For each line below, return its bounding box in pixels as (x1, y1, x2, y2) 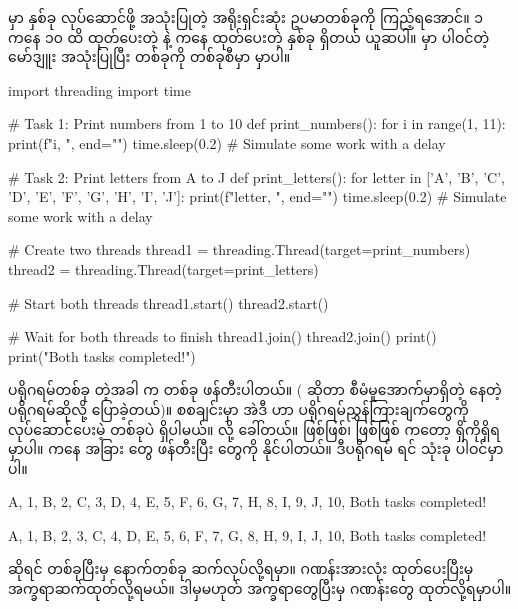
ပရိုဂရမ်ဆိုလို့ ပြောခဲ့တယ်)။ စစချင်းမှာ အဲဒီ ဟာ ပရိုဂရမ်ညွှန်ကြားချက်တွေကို (8, 398, 469, 419)
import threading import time (8, 79, 191, 100)
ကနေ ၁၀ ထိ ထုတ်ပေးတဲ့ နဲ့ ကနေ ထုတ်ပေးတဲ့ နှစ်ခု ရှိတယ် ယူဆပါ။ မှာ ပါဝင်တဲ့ (8, 26, 490, 47)
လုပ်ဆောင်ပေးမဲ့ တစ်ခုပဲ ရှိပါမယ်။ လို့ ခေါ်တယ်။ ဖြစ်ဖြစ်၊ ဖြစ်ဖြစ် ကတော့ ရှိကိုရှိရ (8, 418, 500, 439)
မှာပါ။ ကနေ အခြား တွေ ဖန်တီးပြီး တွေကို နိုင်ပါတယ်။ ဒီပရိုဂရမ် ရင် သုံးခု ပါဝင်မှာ (8, 438, 504, 459)
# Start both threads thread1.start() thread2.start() (8, 292, 329, 313)
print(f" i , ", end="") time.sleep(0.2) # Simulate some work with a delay (8, 132, 446, 153)
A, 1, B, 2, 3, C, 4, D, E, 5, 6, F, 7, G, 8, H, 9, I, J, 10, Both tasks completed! (8, 524, 487, 545)
